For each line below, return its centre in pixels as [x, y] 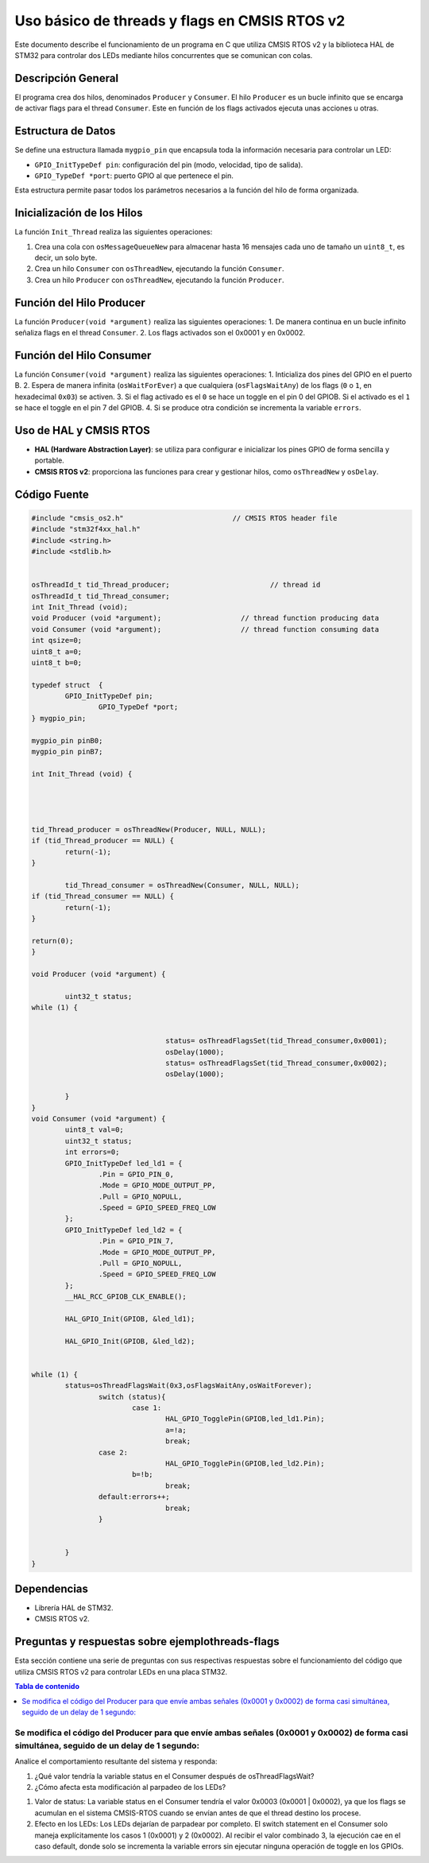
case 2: [113, 1452]
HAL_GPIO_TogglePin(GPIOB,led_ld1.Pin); [245, 1419]
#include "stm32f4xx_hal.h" [86, 529]
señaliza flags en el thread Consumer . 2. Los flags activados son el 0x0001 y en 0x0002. [160, 333]
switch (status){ [132, 1396]
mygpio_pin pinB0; [67, 740]
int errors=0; [92, 1152]
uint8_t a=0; [57, 651]
